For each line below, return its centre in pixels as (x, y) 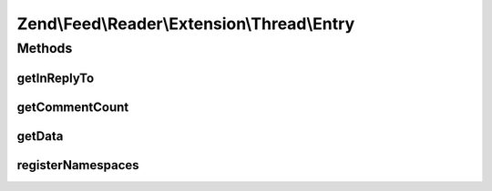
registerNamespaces (78, 165)
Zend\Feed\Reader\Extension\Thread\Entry (186, 24)
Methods (45, 48)
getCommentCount (73, 107)
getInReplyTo (56, 78)
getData (40, 136)
